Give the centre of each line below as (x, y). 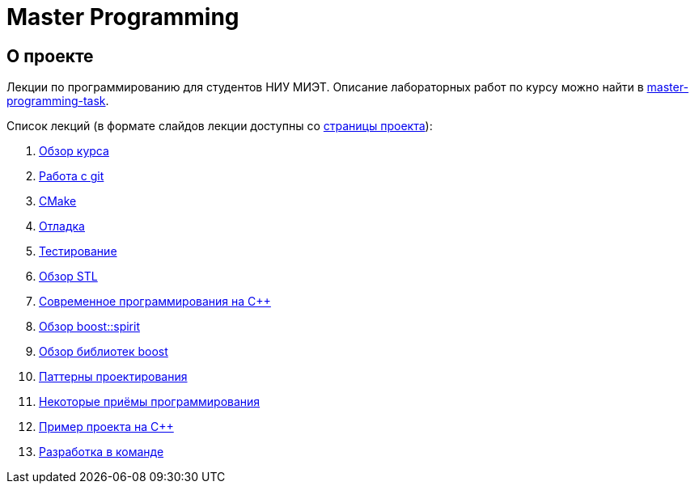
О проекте (50, 56)
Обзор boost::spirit (89, 327)
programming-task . (58, 101)
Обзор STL (68, 277)
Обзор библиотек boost (104, 352)
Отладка (62, 226)
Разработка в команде (102, 452)
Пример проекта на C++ (106, 427)
